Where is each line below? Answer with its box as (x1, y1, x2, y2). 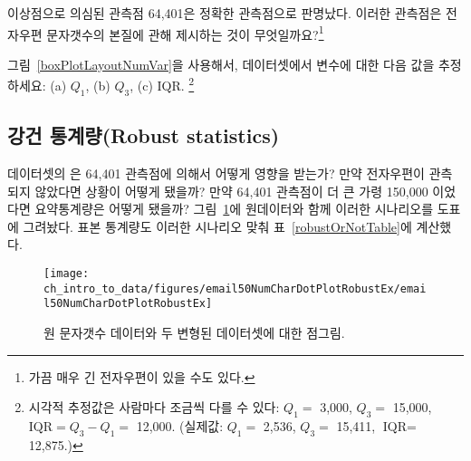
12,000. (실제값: (136, 417, 224, 436)
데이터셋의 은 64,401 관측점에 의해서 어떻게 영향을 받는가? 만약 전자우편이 (7, 164, 425, 183)
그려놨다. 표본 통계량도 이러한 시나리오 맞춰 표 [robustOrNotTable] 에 (23, 216, 412, 235)
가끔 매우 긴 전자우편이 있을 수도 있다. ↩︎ (28, 367, 255, 386)
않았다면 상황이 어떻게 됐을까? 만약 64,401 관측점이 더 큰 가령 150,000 (34, 181, 428, 200)
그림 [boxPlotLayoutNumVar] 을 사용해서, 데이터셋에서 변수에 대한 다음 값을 (7, 54, 435, 73)
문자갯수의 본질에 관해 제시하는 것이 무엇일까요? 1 (46, 22, 324, 43)
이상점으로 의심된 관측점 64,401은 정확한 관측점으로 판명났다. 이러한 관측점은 (7, 4, 442, 22)
